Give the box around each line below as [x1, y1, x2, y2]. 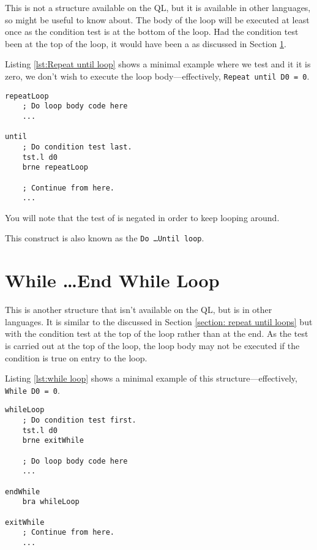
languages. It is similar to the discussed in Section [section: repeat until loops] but [5, 315, 313, 328]
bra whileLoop [22, 497, 80, 507]
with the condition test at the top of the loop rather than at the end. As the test [5, 327, 308, 340]
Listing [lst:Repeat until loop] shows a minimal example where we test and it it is [5, 58, 311, 70]
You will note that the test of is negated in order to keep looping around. [5, 211, 280, 224]
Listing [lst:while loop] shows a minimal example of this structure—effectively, [5, 372, 297, 385]
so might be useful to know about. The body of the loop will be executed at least [5, 13, 310, 26]
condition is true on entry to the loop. [5, 351, 147, 364]
